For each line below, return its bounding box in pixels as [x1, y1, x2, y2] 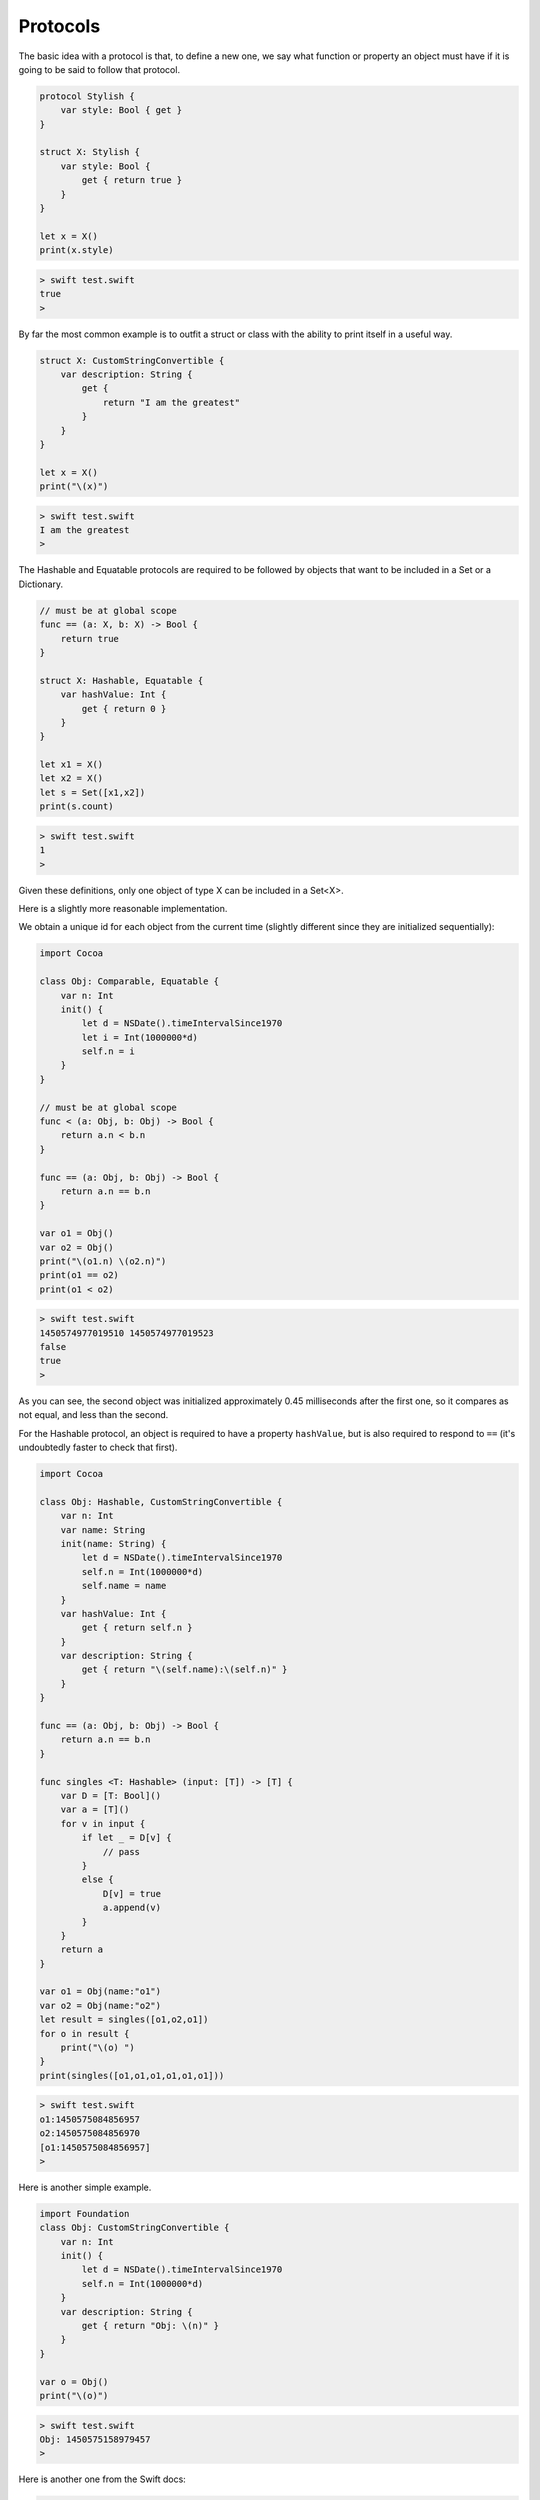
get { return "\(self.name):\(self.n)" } [81, 1664, 288, 1675]
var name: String [60, 1524, 146, 1535]
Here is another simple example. [18, 2181, 152, 2193]
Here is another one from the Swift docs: [18, 2473, 187, 2485]
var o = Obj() [39, 2376, 109, 2387]
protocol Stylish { [39, 90, 135, 102]
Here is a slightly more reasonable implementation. [18, 902, 228, 914]
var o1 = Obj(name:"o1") [39, 1986, 162, 1997]
